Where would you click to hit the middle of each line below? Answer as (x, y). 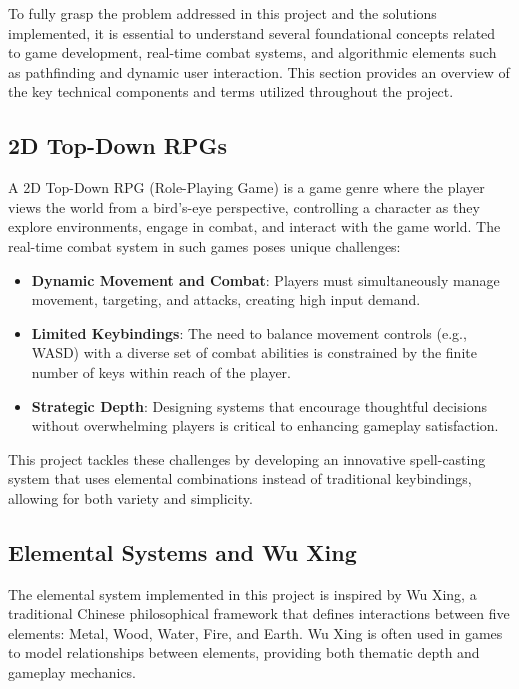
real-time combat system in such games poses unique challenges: (204, 245)
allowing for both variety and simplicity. (130, 497)
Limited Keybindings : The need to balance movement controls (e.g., (249, 332)
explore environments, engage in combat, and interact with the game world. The (254, 226)
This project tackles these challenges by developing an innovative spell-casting (247, 458)
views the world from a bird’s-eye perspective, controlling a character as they (244, 206)
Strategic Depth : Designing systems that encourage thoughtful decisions (259, 405)
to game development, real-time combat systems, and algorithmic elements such (252, 52)
